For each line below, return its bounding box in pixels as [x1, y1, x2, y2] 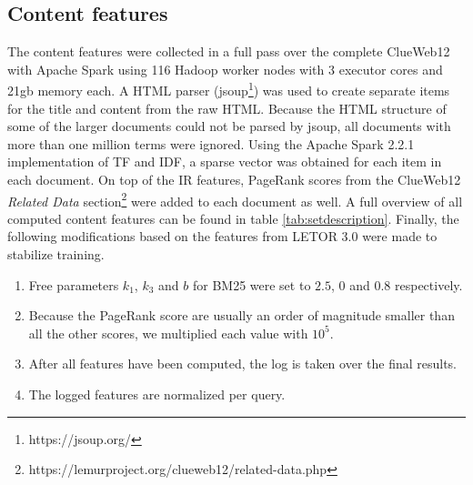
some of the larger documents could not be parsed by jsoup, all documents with [7, 116, 451, 136]
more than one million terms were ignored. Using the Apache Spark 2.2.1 [7, 134, 415, 153]
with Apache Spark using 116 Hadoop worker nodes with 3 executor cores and [7, 59, 443, 78]
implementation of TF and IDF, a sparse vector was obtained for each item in [7, 152, 442, 171]
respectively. [395, 275, 463, 294]
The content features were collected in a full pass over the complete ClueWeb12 [7, 42, 450, 61]
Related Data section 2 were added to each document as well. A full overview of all [7, 188, 463, 210]
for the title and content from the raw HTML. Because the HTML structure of [7, 98, 447, 117]
